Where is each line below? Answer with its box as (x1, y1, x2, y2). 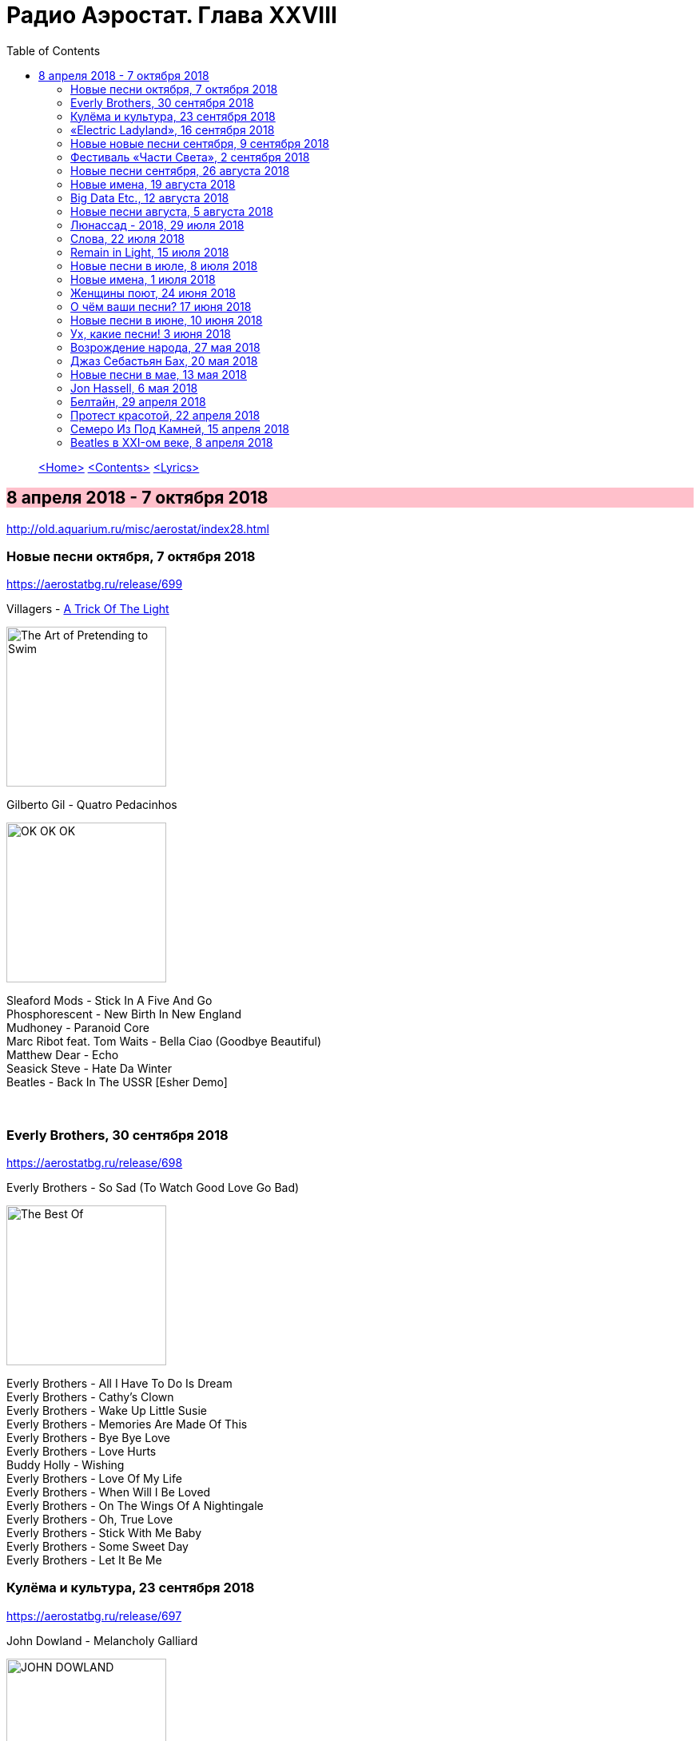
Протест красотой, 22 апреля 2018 (70, 408, 261, 422)
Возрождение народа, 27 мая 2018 (70, 340, 261, 354)
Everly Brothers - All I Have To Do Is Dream (6, 1376, 233, 1391)
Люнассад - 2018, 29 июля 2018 (70, 217, 245, 232)
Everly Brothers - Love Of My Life (6, 1472, 182, 1486)
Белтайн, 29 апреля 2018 (70, 394, 206, 408)
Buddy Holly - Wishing (6, 1458, 125, 1472)
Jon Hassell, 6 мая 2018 (70, 380, 198, 395)
